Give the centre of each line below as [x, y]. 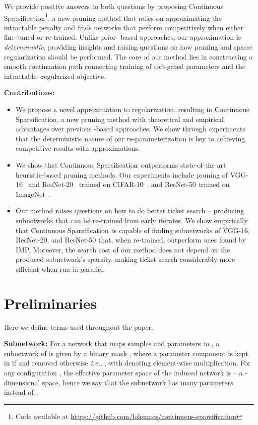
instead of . [21, 392]
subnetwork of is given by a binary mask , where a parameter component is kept [126, 353]
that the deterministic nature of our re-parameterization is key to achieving [130, 138]
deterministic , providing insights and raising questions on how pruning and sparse [128, 47]
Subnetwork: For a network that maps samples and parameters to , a [112, 343]
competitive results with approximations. [78, 148]
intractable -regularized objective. [55, 76]
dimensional [22, 382]
